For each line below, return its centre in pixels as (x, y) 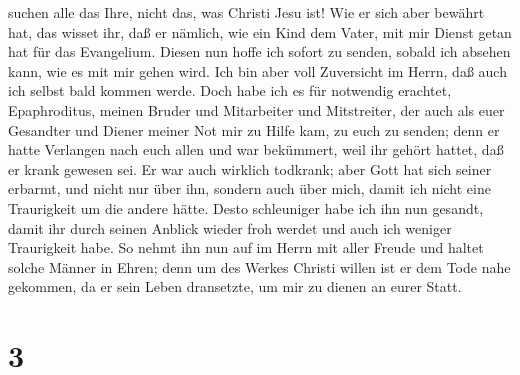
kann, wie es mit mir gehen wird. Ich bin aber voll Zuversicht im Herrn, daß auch (257, 70)
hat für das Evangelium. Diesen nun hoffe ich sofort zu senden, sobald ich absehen (259, 51)
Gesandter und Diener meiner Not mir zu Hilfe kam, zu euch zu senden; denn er (254, 129)
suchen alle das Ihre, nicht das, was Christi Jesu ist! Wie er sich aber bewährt (246, 12)
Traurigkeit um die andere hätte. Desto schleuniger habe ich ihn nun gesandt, (246, 207)
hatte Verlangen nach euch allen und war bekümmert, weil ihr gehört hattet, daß (256, 149)
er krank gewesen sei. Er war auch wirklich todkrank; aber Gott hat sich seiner (250, 168)
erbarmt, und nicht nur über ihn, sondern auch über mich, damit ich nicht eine (249, 188)
